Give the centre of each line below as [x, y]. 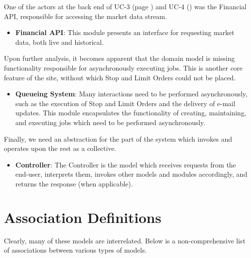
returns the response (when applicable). [74, 183]
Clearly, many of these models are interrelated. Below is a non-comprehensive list [125, 240]
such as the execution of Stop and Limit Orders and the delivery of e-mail [125, 103]
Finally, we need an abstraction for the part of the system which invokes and [118, 138]
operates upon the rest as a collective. [60, 148]
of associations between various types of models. [75, 250]
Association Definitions [83, 217]
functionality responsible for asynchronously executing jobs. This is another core [123, 67]
